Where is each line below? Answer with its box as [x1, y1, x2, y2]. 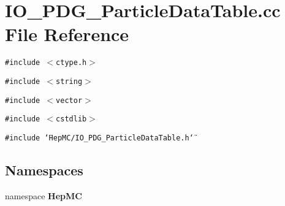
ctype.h [56, 58, 87, 67]
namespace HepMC [5, 189, 82, 202]
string [56, 77, 83, 86]
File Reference [5, 21, 129, 47]
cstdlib [56, 115, 87, 124]
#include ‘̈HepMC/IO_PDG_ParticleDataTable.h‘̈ [5, 133, 194, 142]
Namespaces [5, 160, 83, 179]
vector [56, 96, 83, 105]
